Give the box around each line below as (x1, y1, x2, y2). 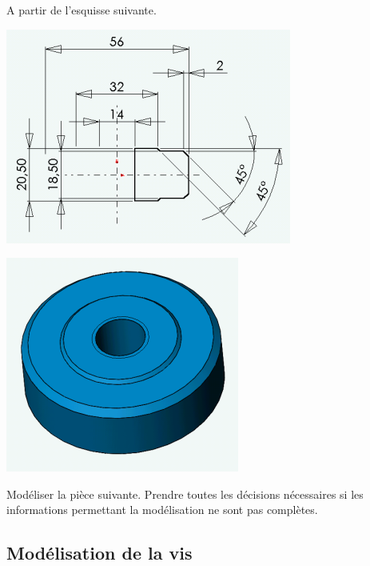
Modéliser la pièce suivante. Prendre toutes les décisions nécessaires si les (6, 485, 364, 502)
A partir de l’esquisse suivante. (6, 2, 157, 18)
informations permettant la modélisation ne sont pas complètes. (6, 501, 318, 518)
